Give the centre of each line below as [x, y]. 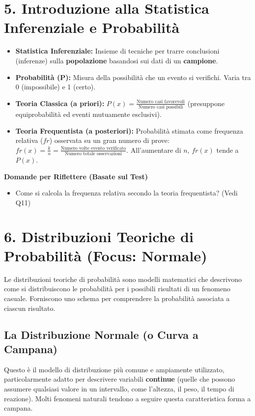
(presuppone [206, 103]
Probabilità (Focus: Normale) [106, 255]
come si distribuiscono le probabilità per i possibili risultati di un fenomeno [117, 289]
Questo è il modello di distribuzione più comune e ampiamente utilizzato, [114, 369]
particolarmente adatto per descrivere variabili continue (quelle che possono [120, 379]
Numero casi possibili [161, 107]
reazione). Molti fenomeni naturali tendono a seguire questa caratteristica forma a [127, 398]
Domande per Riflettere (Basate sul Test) [76, 176]
